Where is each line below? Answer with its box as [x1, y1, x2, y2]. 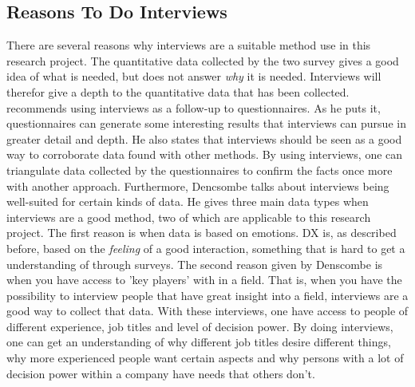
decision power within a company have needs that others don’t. [6, 365, 315, 381]
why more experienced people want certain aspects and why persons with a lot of [6, 349, 404, 366]
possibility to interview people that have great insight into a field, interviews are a [6, 286, 409, 303]
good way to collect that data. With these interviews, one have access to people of [6, 302, 409, 319]
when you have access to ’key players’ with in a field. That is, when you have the [6, 271, 402, 288]
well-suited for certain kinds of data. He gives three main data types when [6, 193, 369, 210]
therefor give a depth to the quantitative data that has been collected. [6, 83, 350, 100]
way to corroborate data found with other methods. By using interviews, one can [6, 146, 403, 163]
